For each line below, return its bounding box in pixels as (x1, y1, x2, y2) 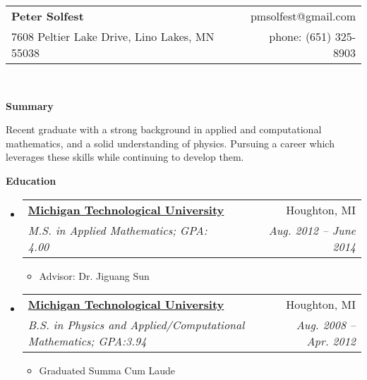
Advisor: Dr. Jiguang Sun (39, 268, 150, 283)
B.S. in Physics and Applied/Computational (28, 317, 245, 333)
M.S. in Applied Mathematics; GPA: (28, 221, 207, 238)
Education (6, 173, 56, 188)
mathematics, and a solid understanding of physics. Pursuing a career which (6, 135, 335, 150)
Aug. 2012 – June (268, 221, 356, 238)
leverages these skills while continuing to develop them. (6, 149, 244, 164)
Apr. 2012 (306, 333, 356, 350)
